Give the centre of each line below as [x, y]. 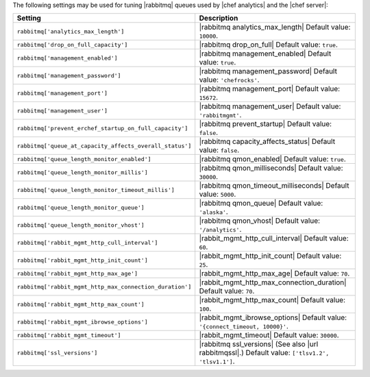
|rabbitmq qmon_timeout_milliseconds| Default [274, 186]
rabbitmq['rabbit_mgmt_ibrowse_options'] [82, 322]
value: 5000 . [218, 194]
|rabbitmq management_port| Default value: [270, 89]
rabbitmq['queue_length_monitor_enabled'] [84, 159]
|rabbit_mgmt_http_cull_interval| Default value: [274, 239]
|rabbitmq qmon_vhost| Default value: [260, 221]
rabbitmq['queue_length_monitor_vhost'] [81, 225]
